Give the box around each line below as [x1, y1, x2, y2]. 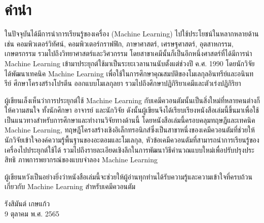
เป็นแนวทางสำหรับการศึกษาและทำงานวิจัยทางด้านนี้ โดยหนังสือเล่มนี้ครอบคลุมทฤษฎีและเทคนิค [5, 114, 255, 125]
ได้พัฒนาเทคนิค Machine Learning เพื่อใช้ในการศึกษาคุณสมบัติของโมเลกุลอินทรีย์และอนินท [5, 68, 254, 78]
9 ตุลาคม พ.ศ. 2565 [5, 208, 59, 218]
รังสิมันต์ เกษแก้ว [5, 198, 50, 209]
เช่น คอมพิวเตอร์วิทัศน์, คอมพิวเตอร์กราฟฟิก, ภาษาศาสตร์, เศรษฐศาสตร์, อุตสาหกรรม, [5, 38, 234, 49]
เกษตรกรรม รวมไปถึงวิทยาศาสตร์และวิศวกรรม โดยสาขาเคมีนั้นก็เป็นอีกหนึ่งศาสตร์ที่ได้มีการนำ [5, 48, 252, 59]
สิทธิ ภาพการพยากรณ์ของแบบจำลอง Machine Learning [5, 154, 158, 165]
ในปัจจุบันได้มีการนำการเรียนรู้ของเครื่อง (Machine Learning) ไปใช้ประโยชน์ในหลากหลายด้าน [5, 28, 259, 39]
